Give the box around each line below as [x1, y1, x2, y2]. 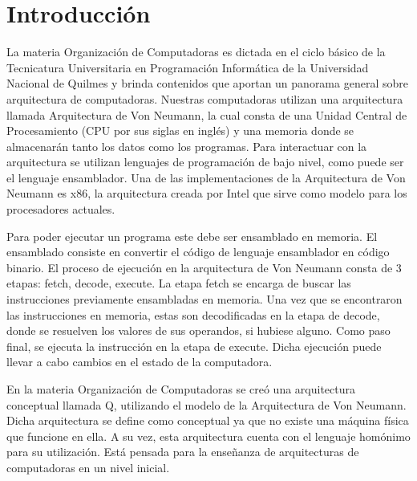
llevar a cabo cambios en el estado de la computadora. [6, 353, 273, 370]
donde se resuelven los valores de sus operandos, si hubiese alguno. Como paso [6, 322, 391, 339]
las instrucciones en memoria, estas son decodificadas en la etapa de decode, [6, 306, 380, 323]
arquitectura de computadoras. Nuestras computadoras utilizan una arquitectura [6, 90, 403, 107]
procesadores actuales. [6, 201, 115, 218]
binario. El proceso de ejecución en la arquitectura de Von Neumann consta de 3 [6, 259, 402, 275]
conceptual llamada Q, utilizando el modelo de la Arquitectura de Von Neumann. [6, 396, 407, 413]
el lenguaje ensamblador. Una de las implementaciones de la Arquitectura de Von [6, 169, 406, 185]
